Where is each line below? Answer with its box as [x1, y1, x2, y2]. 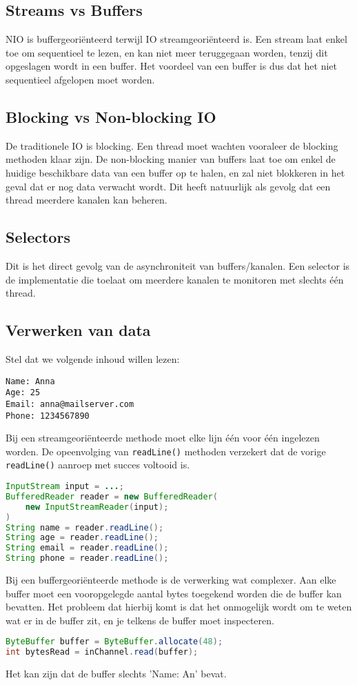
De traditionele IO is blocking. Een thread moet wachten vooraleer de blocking [6, 138, 338, 152]
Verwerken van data [6, 319, 151, 341]
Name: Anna [6, 376, 55, 386]
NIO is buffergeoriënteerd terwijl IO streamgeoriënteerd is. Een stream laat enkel [6, 32, 347, 46]
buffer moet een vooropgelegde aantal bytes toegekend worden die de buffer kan [6, 586, 342, 600]
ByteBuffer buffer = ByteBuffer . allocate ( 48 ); [6, 637, 223, 647]
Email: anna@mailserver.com [6, 399, 134, 409]
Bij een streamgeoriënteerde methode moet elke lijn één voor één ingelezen [6, 430, 320, 445]
